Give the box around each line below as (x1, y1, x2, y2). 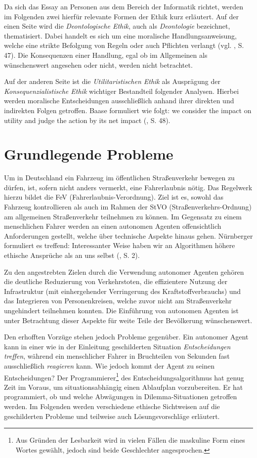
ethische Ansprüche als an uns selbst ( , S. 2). (4, 250, 140, 260)
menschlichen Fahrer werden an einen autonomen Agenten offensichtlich (4, 221, 221, 231)
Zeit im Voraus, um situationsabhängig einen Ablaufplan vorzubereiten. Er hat (4, 381, 243, 392)
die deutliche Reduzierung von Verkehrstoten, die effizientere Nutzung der (4, 276, 227, 287)
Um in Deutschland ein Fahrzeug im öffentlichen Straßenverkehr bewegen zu (4, 172, 235, 183)
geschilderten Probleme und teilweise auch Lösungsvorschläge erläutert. (4, 411, 220, 421)
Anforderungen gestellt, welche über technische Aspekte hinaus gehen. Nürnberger (4, 230, 253, 241)
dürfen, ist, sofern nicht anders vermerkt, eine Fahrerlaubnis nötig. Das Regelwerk (4, 182, 253, 192)
